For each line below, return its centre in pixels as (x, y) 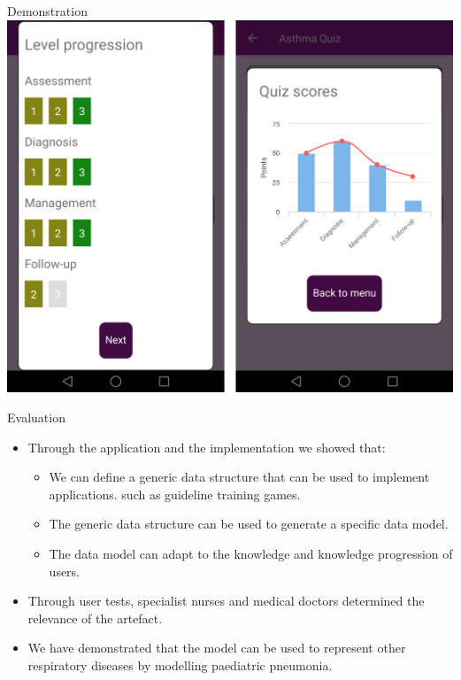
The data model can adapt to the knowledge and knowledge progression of (251, 553)
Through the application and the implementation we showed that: (207, 447)
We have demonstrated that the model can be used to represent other (217, 648)
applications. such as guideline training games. (175, 494)
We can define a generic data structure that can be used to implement (239, 477)
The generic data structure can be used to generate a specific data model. (249, 524)
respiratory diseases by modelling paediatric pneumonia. (180, 665)
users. (65, 571)
